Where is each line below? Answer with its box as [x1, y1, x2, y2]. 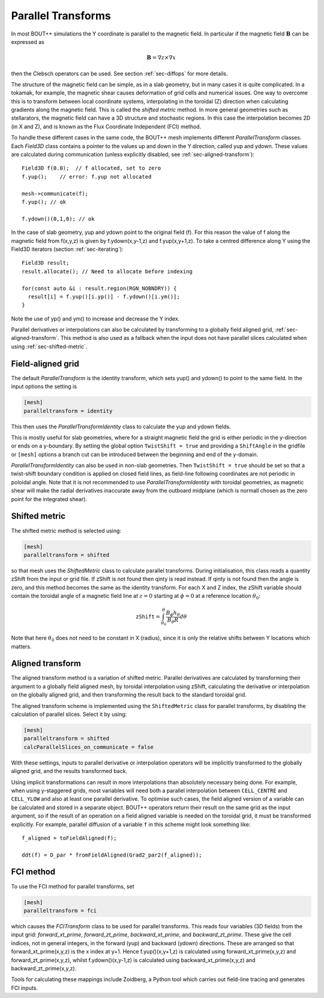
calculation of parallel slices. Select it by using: [11, 710, 127, 718]
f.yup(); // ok [22, 199, 67, 205]
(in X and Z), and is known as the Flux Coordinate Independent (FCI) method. [11, 123, 202, 130]
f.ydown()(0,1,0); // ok [22, 215, 95, 222]
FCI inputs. [11, 984, 38, 991]
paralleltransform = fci [23, 907, 97, 914]
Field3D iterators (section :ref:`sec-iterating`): [11, 245, 124, 253]
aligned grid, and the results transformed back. [11, 768, 128, 775]
